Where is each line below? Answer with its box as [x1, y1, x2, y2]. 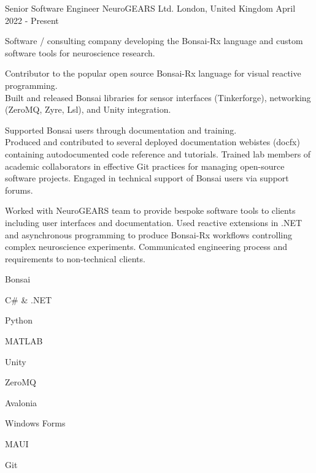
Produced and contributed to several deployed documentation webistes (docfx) [5, 135, 300, 148]
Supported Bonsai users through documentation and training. [5, 123, 237, 136]
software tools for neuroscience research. [5, 46, 155, 59]
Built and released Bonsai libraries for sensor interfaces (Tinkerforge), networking [5, 91, 311, 104]
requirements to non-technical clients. [5, 252, 145, 265]
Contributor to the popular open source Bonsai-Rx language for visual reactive [5, 67, 301, 80]
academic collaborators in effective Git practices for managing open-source [5, 159, 285, 172]
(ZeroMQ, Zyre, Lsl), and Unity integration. [5, 103, 171, 116]
